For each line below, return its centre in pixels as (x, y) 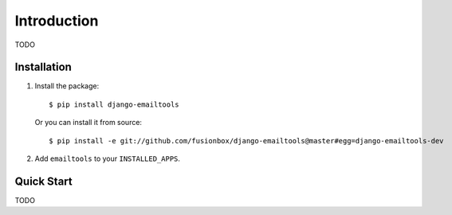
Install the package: (67, 86)
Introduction (57, 21)
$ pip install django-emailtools (114, 104)
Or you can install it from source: (88, 123)
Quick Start (43, 181)
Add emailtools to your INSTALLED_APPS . (108, 158)
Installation (43, 67)
